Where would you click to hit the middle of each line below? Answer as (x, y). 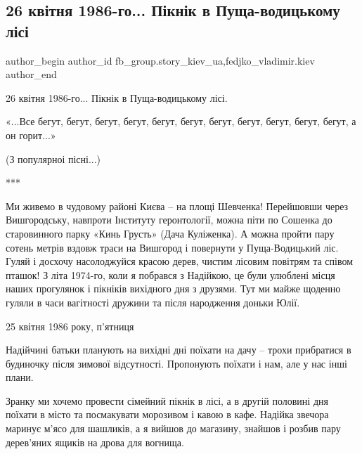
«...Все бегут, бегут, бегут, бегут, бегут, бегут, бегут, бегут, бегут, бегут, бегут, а (181, 121)
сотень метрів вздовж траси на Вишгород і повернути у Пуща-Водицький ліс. (172, 247)
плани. (20, 377)
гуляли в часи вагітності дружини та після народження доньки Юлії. (153, 302)
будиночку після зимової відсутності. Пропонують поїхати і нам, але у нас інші (176, 363)
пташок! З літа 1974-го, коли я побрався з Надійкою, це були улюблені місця (170, 274)
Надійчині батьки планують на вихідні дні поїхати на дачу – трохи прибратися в (179, 350)
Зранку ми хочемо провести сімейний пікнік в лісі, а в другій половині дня (167, 400)
